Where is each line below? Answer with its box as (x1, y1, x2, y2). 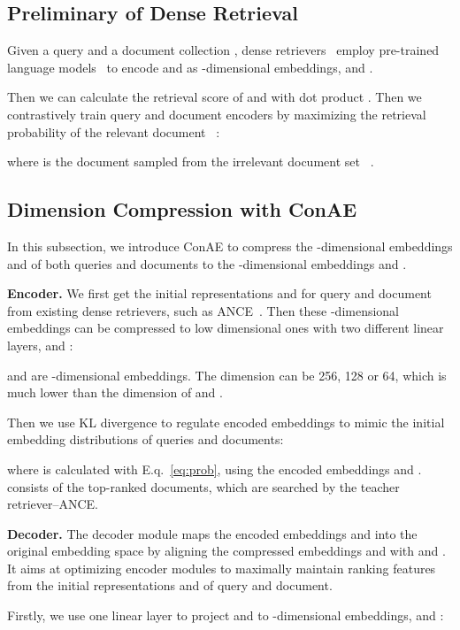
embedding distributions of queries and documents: (7, 430, 284, 449)
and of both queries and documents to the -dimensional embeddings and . (7, 254, 407, 273)
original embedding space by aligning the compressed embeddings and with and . (7, 542, 446, 560)
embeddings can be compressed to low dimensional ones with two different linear (7, 319, 444, 337)
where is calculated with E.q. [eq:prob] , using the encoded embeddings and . (7, 459, 422, 478)
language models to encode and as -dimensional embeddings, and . (7, 58, 373, 76)
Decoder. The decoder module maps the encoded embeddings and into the (7, 524, 418, 542)
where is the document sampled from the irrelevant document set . (7, 152, 374, 171)
